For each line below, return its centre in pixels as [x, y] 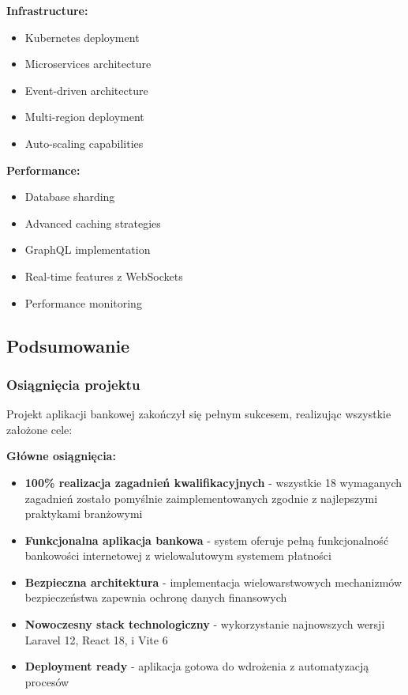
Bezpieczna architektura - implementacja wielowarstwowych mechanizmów [213, 582]
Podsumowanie [68, 345]
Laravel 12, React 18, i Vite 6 [96, 639]
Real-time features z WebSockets [104, 276]
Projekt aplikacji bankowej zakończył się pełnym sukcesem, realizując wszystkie [199, 414]
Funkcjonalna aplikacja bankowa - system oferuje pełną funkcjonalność [207, 540]
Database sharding [70, 196]
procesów [47, 681]
